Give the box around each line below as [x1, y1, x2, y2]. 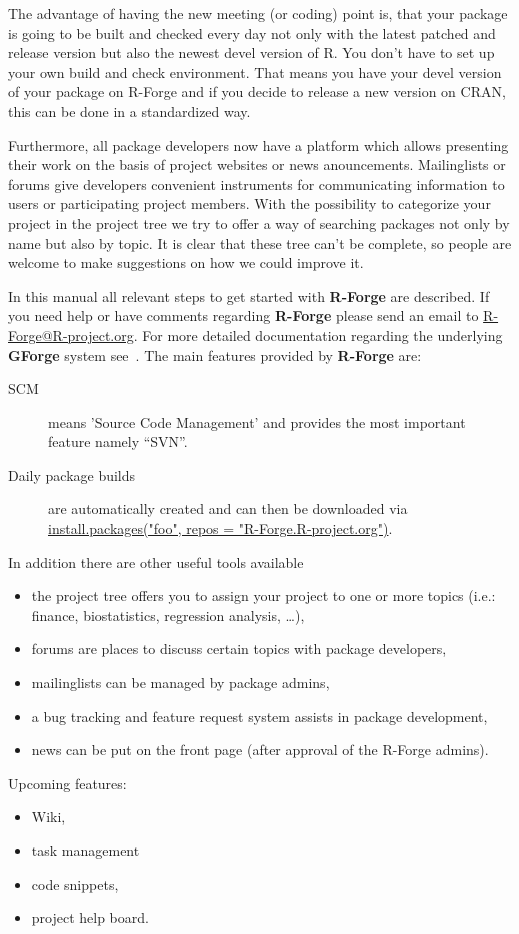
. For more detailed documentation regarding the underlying [133, 324, 503, 345]
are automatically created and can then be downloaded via [48, 498, 408, 519]
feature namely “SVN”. [48, 431, 188, 452]
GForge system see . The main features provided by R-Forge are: [8, 344, 422, 365]
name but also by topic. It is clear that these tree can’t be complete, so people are [8, 232, 512, 253]
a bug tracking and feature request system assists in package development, [31, 705, 488, 726]
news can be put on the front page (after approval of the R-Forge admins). [31, 739, 489, 760]
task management [31, 840, 140, 860]
